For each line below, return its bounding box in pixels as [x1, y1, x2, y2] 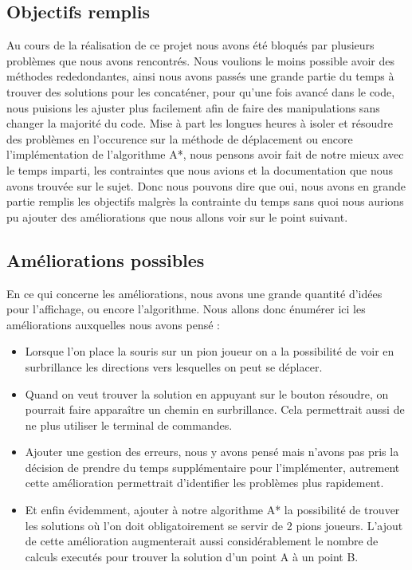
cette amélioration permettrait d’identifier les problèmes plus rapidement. [25, 474, 384, 491]
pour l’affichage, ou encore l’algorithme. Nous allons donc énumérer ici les [6, 301, 366, 317]
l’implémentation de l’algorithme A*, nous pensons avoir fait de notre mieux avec [6, 146, 404, 163]
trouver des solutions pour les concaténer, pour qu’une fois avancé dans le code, [6, 83, 395, 100]
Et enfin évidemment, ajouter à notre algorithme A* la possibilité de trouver [25, 501, 400, 518]
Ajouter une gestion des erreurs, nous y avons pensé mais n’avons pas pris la [25, 443, 399, 460]
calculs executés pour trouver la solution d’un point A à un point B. [25, 548, 359, 564]
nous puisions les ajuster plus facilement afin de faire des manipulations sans [6, 99, 380, 116]
